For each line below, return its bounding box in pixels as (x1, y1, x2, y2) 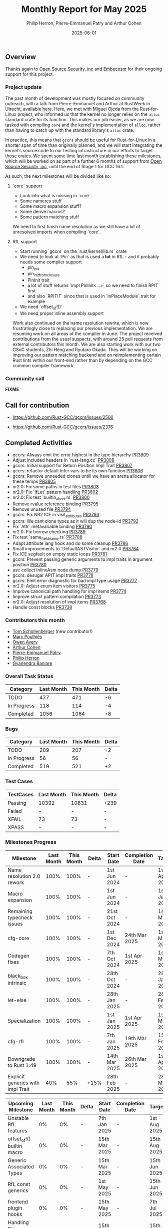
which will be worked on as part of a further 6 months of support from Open (5, 158, 162, 164)
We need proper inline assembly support (19, 311, 104, 317)
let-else (7, 997, 26, 1004)
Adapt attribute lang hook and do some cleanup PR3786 (12, 540, 128, 546)
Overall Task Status (5, 673, 53, 680)
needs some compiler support (19, 259, 82, 265)
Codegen (7, 952, 29, 959)
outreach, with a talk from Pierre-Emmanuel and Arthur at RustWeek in (5, 100, 150, 106)
